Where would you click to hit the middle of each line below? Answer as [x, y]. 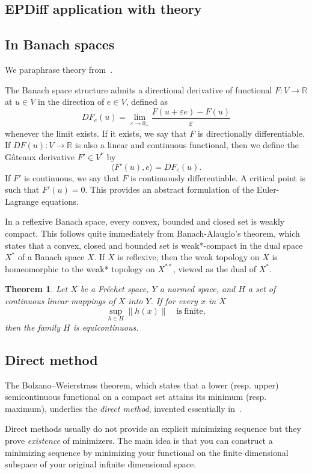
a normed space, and [197, 289]
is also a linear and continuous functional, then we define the [187, 145]
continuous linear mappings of [60, 300]
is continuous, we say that [72, 177]
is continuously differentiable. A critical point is [218, 177]
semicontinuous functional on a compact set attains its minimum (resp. [136, 397]
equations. [60, 201]
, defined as [147, 101]
